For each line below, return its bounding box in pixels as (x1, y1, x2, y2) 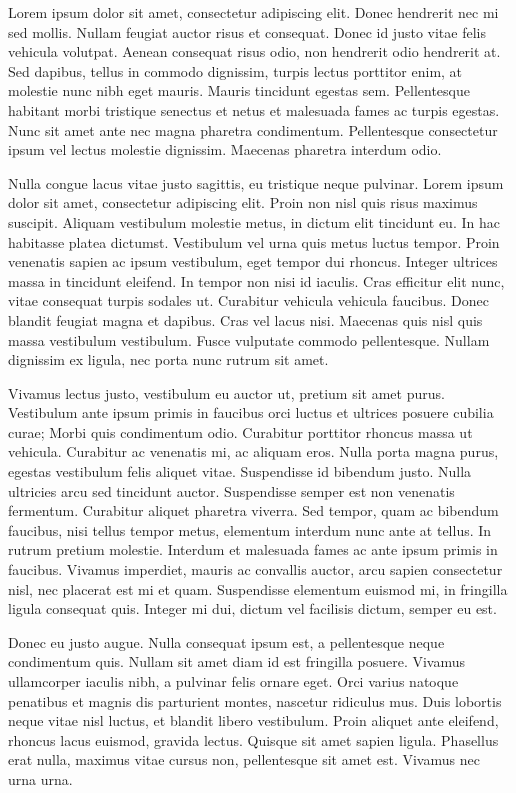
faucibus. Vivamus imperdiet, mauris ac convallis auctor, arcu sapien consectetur (8, 559, 503, 580)
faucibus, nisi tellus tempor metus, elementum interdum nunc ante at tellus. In (8, 519, 492, 540)
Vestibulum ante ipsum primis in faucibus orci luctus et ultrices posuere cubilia (8, 402, 494, 423)
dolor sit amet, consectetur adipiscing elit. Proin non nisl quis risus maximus (8, 192, 478, 213)
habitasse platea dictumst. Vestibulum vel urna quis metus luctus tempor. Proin (8, 231, 500, 252)
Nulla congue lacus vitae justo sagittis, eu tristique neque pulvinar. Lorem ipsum (8, 172, 504, 193)
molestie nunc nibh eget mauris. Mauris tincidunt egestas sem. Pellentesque (8, 80, 470, 101)
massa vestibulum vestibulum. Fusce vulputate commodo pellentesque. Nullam (8, 329, 490, 350)
